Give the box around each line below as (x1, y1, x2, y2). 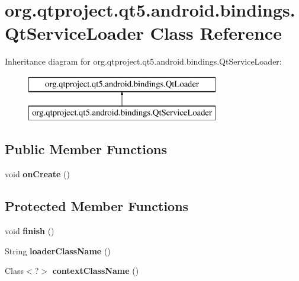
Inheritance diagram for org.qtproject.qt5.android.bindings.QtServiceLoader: (5, 55, 282, 68)
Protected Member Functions (5, 197, 189, 215)
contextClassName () (52, 264, 139, 277)
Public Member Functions (5, 140, 167, 158)
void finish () (5, 225, 54, 237)
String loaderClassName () (5, 244, 111, 257)
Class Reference (150, 21, 282, 45)
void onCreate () (5, 168, 70, 180)
